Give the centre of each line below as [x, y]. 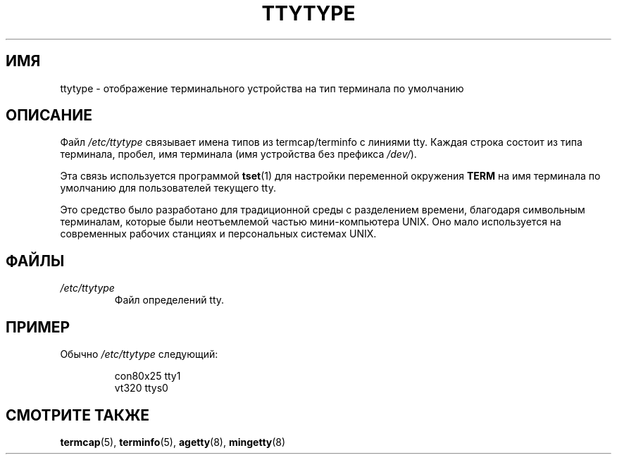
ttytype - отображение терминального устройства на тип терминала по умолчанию [262, 88]
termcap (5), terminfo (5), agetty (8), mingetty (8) [173, 442]
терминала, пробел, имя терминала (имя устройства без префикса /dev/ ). [238, 154]
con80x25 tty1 [148, 376]
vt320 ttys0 [141, 388]
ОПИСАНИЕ [49, 116]
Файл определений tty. [169, 300]
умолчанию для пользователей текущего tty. [168, 188]
